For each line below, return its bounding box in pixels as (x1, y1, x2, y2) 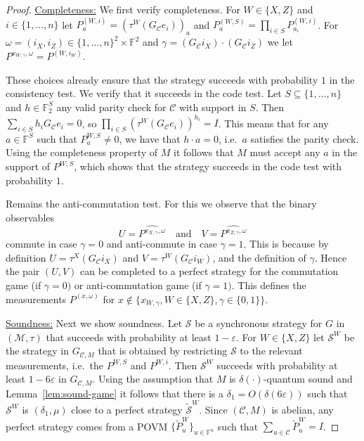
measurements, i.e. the (6, 357, 104, 372)
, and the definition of (212, 250, 306, 264)
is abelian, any (271, 402, 334, 416)
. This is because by (243, 236, 329, 251)
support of (6, 159, 51, 174)
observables (6, 210, 55, 224)
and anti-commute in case (106, 236, 217, 251)
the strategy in (6, 343, 69, 358)
